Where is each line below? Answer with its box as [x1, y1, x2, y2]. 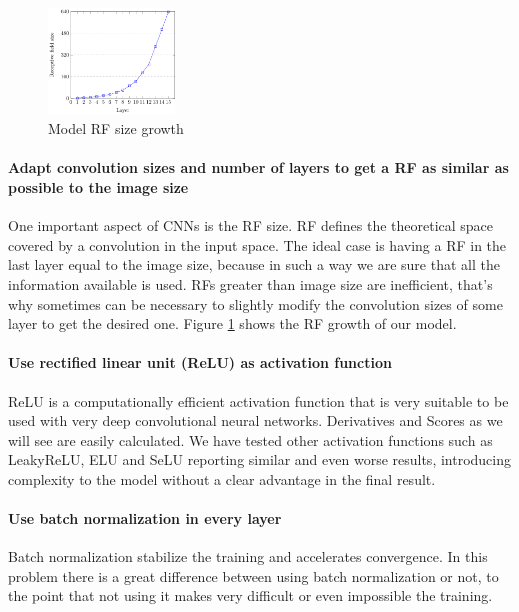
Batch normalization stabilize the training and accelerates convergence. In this [8, 546, 488, 567]
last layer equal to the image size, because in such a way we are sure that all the [8, 254, 500, 275]
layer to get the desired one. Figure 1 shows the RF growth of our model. [8, 313, 457, 334]
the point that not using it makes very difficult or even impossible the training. [8, 585, 493, 606]
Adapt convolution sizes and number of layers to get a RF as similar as [8, 157, 509, 178]
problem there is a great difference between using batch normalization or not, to [8, 565, 499, 586]
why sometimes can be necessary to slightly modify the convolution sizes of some [8, 293, 503, 314]
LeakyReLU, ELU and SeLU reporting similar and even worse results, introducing [8, 449, 512, 470]
